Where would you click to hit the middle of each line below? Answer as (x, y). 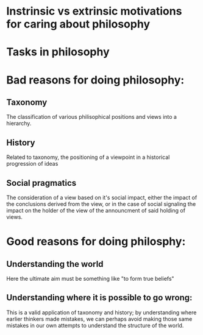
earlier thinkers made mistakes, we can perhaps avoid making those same (99, 319)
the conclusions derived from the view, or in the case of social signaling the (101, 204)
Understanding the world (55, 264)
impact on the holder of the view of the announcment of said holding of (96, 210)
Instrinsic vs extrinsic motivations (94, 11)
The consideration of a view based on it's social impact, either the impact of (102, 197)
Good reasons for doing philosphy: (96, 242)
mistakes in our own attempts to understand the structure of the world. (95, 325)
